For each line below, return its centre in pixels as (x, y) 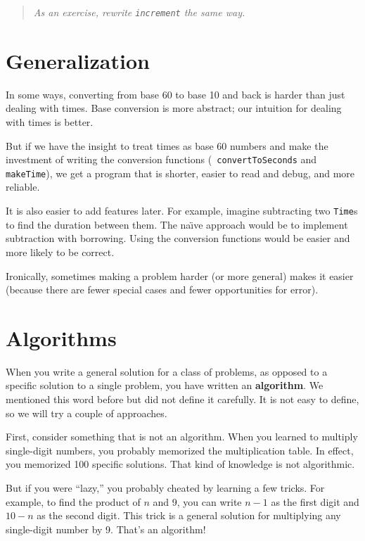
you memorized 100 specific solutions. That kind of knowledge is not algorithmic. (180, 464)
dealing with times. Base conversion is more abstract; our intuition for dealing (174, 108)
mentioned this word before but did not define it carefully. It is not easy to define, (182, 399)
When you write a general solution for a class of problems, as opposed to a (167, 371)
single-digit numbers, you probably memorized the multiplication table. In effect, (180, 450)
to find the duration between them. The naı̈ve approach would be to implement (177, 224)
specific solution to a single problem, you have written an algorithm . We (165, 385)
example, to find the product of (73, 501)
